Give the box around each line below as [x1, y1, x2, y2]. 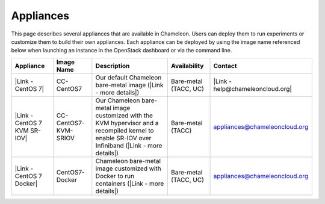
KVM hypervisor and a [95, 119, 159, 127]
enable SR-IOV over [95, 134, 152, 142]
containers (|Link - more [95, 179, 164, 188]
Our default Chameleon [95, 73, 162, 81]
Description [95, 61, 130, 70]
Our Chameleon [95, 96, 141, 105]
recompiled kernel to [95, 126, 154, 135]
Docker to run [95, 172, 135, 180]
